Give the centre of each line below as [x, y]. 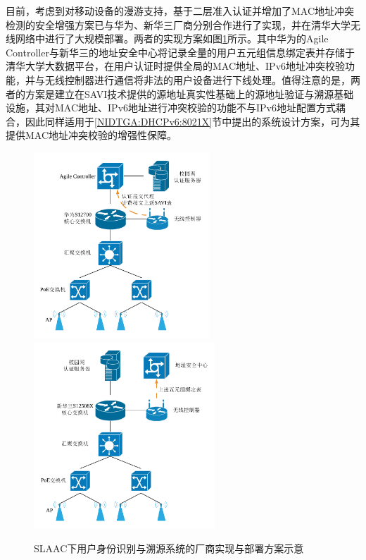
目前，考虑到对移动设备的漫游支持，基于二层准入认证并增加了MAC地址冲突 [180, 11]
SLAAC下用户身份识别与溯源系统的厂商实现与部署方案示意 [169, 548]
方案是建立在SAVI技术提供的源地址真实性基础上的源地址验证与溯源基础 [189, 93]
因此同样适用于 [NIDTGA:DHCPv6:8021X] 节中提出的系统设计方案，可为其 [193, 121]
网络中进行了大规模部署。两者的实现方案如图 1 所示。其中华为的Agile [172, 38]
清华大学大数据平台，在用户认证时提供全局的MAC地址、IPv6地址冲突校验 [176, 66]
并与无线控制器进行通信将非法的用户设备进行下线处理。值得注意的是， [188, 79]
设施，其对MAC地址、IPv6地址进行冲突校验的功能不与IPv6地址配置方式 [171, 108]
